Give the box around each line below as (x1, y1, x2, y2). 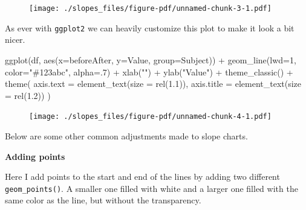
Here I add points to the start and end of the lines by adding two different (5, 170, 280, 183)
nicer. (5, 33, 25, 46)
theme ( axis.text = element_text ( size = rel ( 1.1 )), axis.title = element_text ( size (5, 77, 302, 90)
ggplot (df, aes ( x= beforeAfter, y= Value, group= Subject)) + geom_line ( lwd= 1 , (5, 53, 296, 66)
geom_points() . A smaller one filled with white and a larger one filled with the (5, 182, 298, 194)
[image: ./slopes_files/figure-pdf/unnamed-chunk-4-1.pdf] (29, 112, 272, 121)
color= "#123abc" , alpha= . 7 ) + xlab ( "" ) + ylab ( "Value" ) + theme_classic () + (5, 65, 293, 78)
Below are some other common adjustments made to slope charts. (5, 129, 248, 142)
